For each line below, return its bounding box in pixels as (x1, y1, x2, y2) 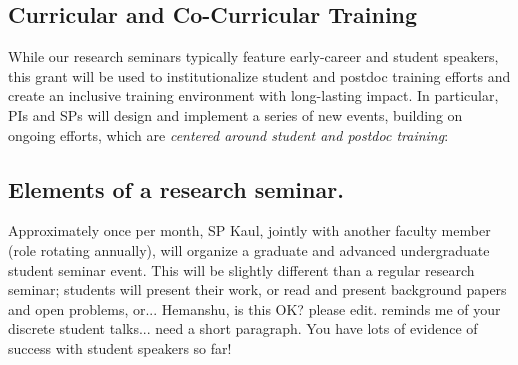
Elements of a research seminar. (8, 173, 344, 204)
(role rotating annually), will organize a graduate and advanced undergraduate (8, 239, 490, 260)
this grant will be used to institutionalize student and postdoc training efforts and (8, 65, 511, 86)
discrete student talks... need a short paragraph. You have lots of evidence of (8, 318, 478, 339)
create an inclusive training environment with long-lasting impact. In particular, (8, 85, 499, 106)
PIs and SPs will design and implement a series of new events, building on (8, 104, 463, 125)
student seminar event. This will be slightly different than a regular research (8, 259, 475, 280)
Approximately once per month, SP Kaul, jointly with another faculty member (8, 220, 491, 241)
